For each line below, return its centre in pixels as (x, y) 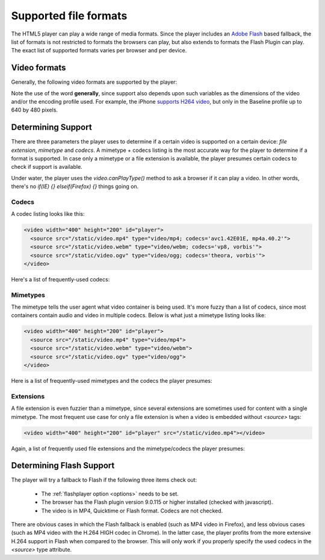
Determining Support (52, 127)
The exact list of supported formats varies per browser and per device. (99, 51)
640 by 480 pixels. (35, 110)
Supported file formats (69, 16)
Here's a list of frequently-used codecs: (60, 279)
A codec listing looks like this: (48, 214)
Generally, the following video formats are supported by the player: (94, 82)
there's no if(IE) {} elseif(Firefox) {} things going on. (75, 186)
